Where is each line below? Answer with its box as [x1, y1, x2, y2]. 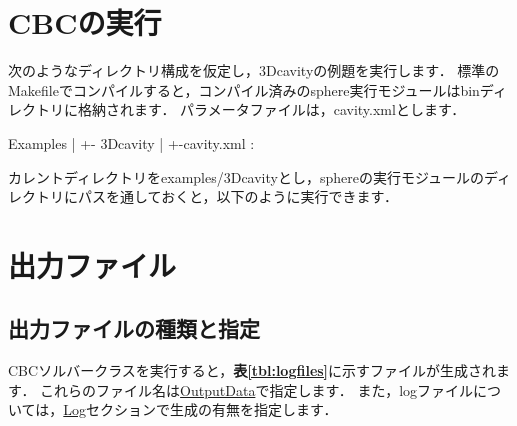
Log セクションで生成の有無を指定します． [63, 399, 338, 420]
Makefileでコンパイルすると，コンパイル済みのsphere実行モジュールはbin [8, 79, 480, 100]
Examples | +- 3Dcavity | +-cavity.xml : [8, 132, 255, 153]
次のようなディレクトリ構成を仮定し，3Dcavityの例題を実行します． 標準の [8, 60, 500, 81]
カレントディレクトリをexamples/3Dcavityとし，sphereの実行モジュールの [8, 166, 484, 187]
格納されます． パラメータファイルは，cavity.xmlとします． [77, 99, 466, 120]
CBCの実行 [8, 2, 162, 43]
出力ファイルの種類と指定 [8, 313, 260, 344]
